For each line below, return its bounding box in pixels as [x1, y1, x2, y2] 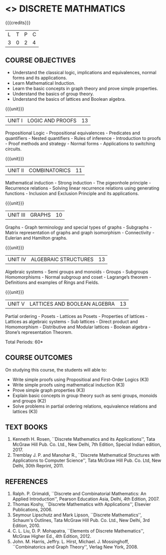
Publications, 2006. [12, 507, 52, 513]
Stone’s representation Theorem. [5, 329, 73, 335]
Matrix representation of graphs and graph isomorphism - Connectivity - [5, 229, 155, 236]
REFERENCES [5, 477, 48, 486]
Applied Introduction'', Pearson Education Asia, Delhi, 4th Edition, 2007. [12, 496, 160, 502]
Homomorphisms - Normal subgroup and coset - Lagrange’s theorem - [5, 274, 151, 280]
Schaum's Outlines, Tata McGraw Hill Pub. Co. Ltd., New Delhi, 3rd [12, 517, 150, 523]
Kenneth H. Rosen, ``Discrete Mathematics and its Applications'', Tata [12, 436, 155, 442]
